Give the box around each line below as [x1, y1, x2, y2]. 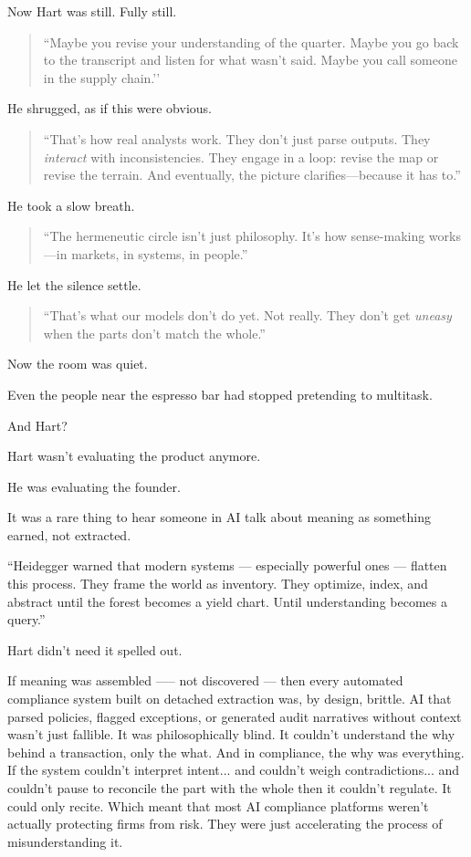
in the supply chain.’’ [43, 68, 161, 87]
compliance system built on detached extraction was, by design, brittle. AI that [7, 689, 452, 708]
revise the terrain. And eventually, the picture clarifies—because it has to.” [43, 165, 461, 184]
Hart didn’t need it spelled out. [7, 640, 183, 659]
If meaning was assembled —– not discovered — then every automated [7, 671, 403, 690]
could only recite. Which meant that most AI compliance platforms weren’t [7, 796, 429, 815]
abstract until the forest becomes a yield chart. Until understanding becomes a [7, 591, 447, 611]
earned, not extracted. [7, 525, 131, 544]
